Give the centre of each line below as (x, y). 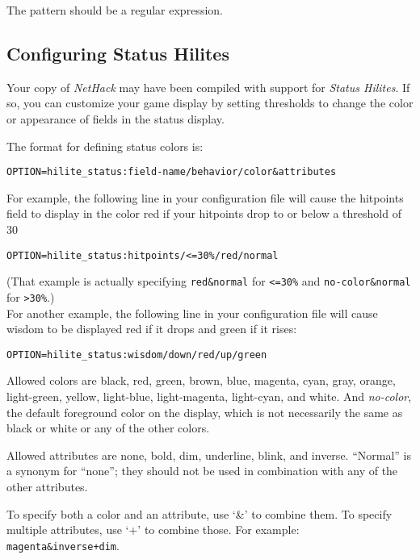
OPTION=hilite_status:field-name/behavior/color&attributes (172, 172)
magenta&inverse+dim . (63, 545)
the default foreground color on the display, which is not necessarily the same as (205, 412)
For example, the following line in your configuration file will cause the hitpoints (205, 197)
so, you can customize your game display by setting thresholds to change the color (210, 103)
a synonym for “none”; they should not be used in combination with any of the (202, 471)
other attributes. (47, 486)
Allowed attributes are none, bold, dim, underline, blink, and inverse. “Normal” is (209, 455)
